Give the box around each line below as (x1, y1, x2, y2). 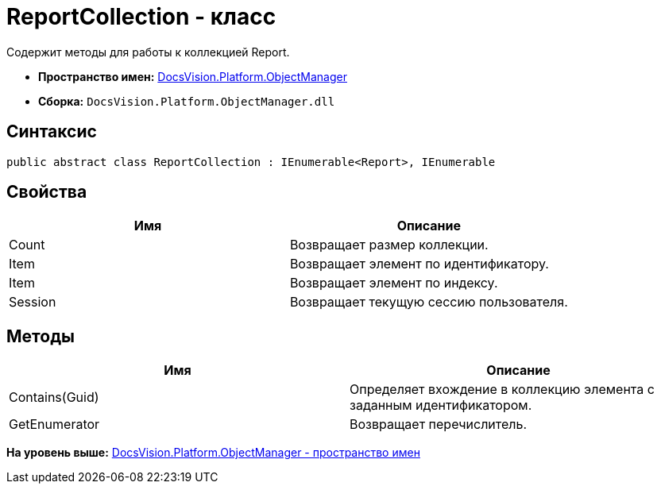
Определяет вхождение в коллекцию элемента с (350, 381, 655, 398)
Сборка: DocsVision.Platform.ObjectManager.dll (38, 94, 335, 108)
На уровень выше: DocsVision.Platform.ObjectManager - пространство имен (6, 446, 420, 460)
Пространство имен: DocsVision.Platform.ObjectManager (38, 69, 347, 83)
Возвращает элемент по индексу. (289, 275, 498, 291)
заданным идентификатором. (350, 397, 532, 414)
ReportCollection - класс (6, 3, 276, 30)
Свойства (6, 182, 87, 203)
